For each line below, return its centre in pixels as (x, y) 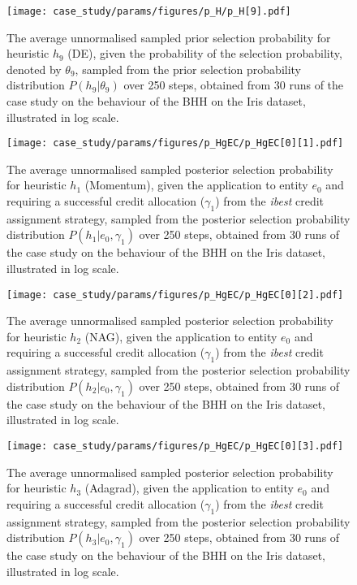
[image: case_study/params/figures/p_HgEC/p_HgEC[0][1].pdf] (175, 143)
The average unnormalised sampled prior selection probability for (169, 37)
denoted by (34, 69)
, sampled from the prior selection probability (188, 69)
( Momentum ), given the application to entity (196, 185)
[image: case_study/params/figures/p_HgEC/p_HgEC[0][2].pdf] (175, 295)
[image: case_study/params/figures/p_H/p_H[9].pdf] (149, 11)
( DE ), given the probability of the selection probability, (205, 53)
